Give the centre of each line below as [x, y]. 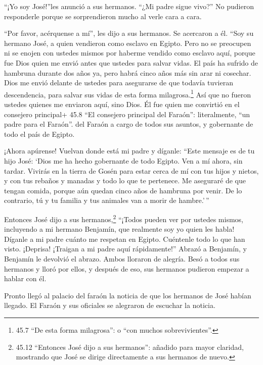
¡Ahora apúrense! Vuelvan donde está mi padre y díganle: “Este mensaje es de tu [129, 151]
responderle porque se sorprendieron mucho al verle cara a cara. [103, 16]
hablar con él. [25, 278]
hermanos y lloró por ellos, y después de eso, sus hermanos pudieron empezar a [127, 268]
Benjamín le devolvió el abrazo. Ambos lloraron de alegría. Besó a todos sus [122, 258]
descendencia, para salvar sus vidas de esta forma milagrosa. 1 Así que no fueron [128, 93]
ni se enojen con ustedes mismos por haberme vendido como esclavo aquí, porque [130, 53]
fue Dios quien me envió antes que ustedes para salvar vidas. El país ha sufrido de [131, 62]
